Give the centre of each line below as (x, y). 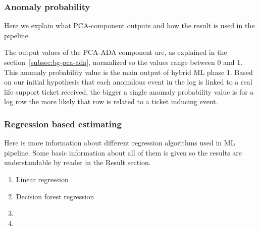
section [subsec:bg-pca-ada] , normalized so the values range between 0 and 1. (123, 62)
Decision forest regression (55, 196)
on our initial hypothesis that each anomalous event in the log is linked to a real (128, 82)
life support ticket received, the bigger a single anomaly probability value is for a (129, 91)
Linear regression (42, 179)
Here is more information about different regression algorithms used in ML (120, 143)
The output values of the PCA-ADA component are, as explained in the (116, 52)
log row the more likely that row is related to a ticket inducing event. (111, 101)
